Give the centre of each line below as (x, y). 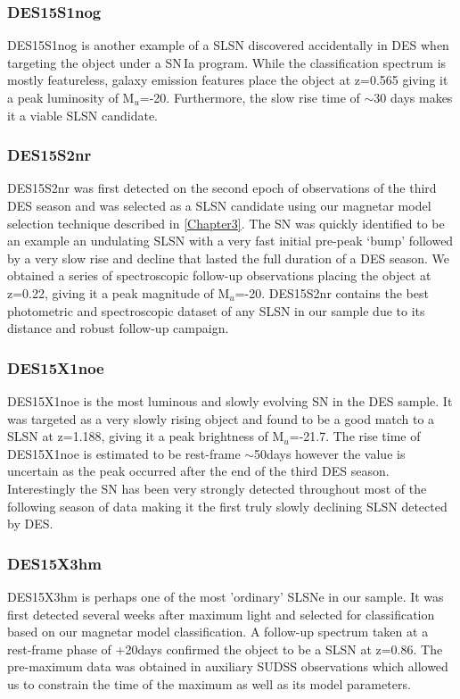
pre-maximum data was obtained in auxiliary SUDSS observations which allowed (228, 666)
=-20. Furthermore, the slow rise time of (250, 97)
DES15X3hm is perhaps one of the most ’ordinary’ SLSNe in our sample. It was (226, 596)
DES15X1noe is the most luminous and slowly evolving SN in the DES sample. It (230, 400)
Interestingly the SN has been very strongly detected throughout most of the (217, 488)
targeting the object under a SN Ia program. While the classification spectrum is (227, 62)
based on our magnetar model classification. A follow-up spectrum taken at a (218, 632)
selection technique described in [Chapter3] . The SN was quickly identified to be (226, 223)
